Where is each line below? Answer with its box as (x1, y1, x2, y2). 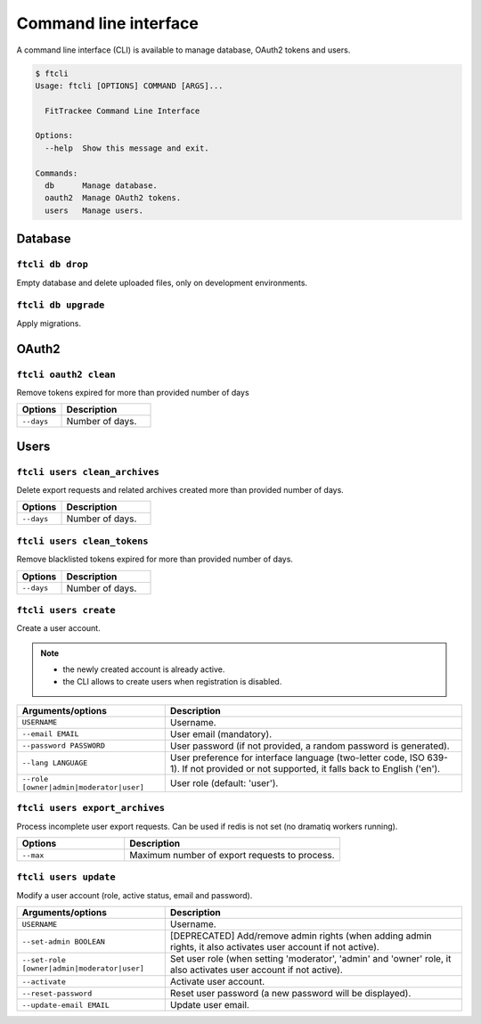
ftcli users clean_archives (16, 466, 160, 478)
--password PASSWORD (21, 741, 106, 750)
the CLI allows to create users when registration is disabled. (62, 676, 282, 687)
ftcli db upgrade (16, 299, 105, 311)
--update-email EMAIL (21, 1000, 110, 1010)
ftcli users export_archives (16, 802, 165, 815)
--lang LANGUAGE (21, 758, 88, 768)
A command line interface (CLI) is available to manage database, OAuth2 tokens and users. (16, 45, 351, 55)
